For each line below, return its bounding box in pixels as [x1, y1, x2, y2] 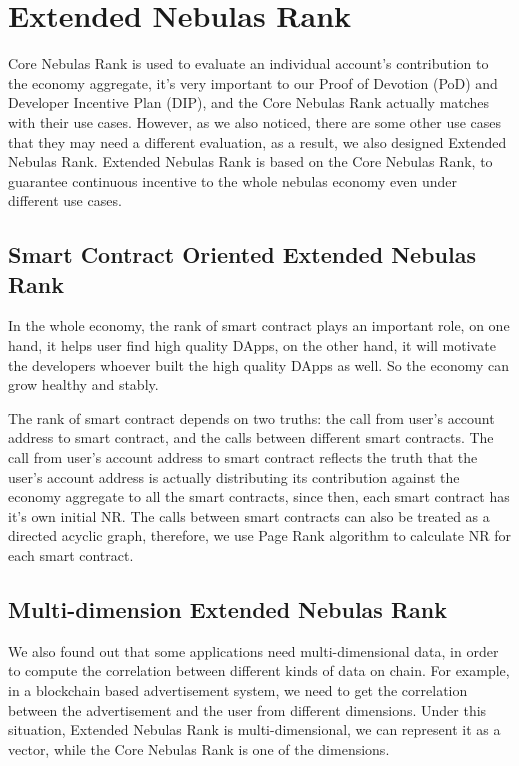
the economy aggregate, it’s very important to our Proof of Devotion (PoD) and [8, 72, 498, 93]
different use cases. [8, 190, 122, 211]
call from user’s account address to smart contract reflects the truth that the [8, 447, 478, 468]
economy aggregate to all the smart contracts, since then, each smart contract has [8, 486, 510, 507]
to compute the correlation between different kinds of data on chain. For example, [8, 660, 510, 681]
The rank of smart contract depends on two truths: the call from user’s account [8, 407, 495, 428]
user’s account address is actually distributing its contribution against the [8, 466, 460, 487]
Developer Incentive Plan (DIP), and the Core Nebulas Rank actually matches [8, 92, 490, 113]
